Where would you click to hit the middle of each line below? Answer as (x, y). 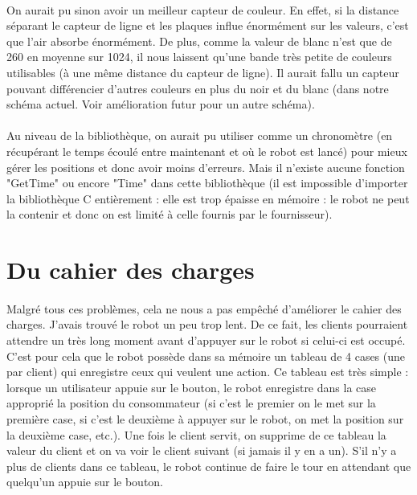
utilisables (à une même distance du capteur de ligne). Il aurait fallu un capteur (203, 72)
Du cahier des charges (131, 270)
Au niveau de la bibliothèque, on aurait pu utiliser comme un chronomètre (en (200, 135)
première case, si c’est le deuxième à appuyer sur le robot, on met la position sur (205, 419)
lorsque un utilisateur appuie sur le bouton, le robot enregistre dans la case (191, 387)
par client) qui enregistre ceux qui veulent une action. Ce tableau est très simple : (208, 372)
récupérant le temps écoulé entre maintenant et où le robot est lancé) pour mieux (207, 151)
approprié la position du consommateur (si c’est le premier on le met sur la (191, 403)
